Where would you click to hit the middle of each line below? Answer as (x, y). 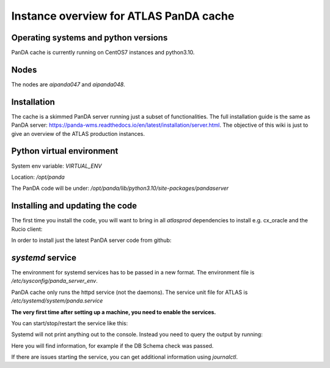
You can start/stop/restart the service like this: (70, 323)
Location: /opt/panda (38, 177)
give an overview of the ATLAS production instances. (78, 133)
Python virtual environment (65, 151)
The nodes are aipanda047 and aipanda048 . (68, 84)
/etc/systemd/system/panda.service (57, 301)
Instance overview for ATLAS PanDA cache (123, 16)
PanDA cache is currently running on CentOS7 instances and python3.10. (103, 53)
